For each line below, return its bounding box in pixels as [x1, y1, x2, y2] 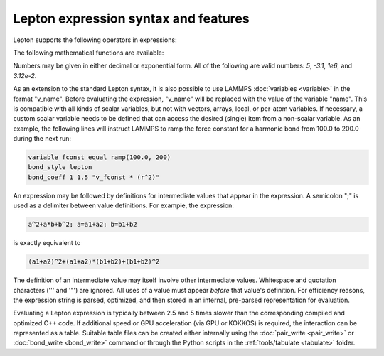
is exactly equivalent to [13, 239, 81, 247]
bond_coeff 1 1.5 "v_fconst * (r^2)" [28, 173, 160, 181]
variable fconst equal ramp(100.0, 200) [28, 153, 171, 161]
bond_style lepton [28, 163, 92, 171]
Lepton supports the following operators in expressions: [13, 36, 177, 44]
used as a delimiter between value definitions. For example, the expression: [13, 201, 235, 210]
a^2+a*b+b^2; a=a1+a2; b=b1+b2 [28, 220, 138, 229]
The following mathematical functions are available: [13, 48, 164, 57]
